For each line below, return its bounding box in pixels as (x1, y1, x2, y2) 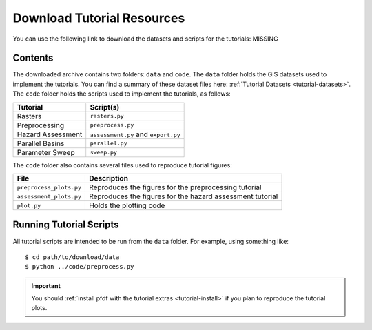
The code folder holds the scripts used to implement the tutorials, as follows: (12, 90, 231, 98)
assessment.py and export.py (90, 130, 180, 139)
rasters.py (90, 112, 124, 120)
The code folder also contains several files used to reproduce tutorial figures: (12, 161, 232, 169)
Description (88, 174, 129, 183)
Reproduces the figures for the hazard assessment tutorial (88, 192, 278, 201)
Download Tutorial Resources (12, 10, 185, 25)
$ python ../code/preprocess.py (25, 262, 134, 271)
